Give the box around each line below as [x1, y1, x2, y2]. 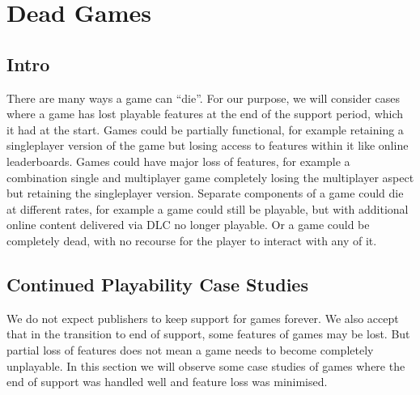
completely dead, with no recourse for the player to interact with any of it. [6, 231, 377, 248]
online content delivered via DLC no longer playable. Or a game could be [6, 216, 370, 233]
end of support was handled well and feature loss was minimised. [6, 373, 328, 390]
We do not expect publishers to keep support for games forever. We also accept [6, 309, 399, 326]
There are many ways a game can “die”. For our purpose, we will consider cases [6, 89, 401, 106]
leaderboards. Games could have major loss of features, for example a [6, 152, 350, 169]
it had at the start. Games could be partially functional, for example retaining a [6, 121, 404, 138]
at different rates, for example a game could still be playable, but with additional [6, 200, 409, 217]
